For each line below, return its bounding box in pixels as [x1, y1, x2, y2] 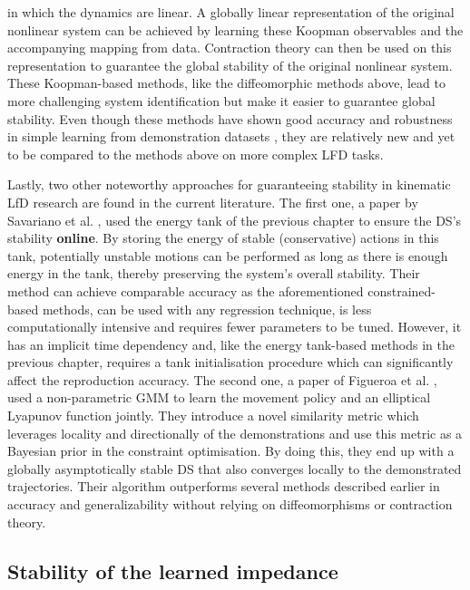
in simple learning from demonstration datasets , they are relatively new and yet [7, 127, 455, 146]
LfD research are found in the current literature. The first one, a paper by [7, 192, 418, 211]
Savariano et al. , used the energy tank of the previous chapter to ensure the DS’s [7, 210, 462, 229]
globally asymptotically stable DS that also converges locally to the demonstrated [7, 459, 462, 478]
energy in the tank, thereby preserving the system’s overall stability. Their [7, 264, 420, 283]
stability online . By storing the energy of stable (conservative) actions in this [7, 228, 439, 247]
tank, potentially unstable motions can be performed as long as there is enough [7, 246, 448, 265]
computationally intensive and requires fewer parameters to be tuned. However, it [7, 317, 462, 336]
